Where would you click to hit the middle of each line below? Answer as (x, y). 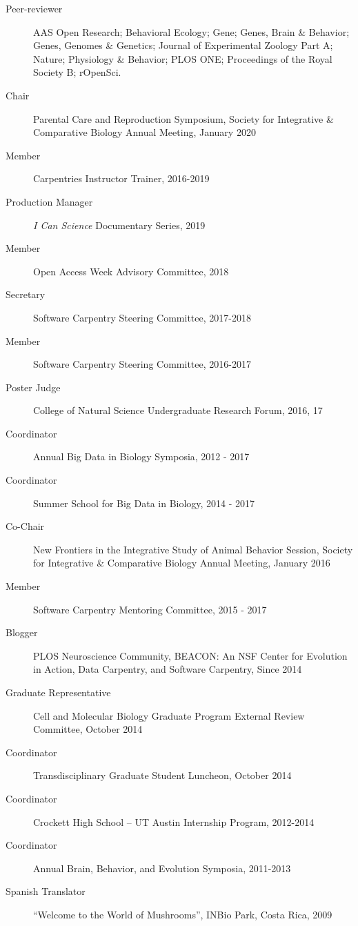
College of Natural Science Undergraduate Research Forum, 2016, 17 (178, 410)
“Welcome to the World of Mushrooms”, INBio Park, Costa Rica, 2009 (183, 914)
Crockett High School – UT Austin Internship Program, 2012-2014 (174, 821)
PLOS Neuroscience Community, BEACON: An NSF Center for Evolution (190, 655)
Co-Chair (25, 526)
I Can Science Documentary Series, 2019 (119, 225)
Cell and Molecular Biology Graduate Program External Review (169, 715)
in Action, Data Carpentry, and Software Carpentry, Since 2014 (168, 669)
